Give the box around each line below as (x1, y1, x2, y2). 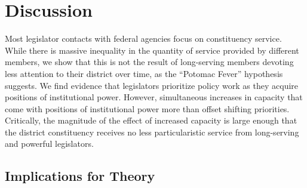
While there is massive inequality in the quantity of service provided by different (5, 44, 299, 56)
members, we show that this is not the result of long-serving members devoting (5, 56, 294, 68)
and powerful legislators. (5, 137, 94, 150)
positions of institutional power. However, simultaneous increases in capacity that (5, 91, 303, 103)
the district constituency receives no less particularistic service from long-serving (5, 125, 299, 138)
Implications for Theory (5, 167, 155, 185)
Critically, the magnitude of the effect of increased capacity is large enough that (5, 114, 297, 127)
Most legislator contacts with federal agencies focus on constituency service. (5, 32, 282, 45)
